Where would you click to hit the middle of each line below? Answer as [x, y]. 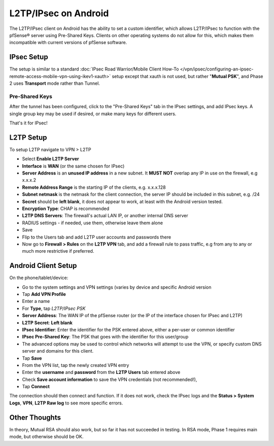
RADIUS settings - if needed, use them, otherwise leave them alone [93, 223]
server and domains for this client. [58, 351]
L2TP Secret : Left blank [47, 323]
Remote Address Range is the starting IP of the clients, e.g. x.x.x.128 [94, 187]
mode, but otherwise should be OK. [46, 437]
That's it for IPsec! [28, 123]
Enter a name [36, 301]
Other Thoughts [35, 417]
